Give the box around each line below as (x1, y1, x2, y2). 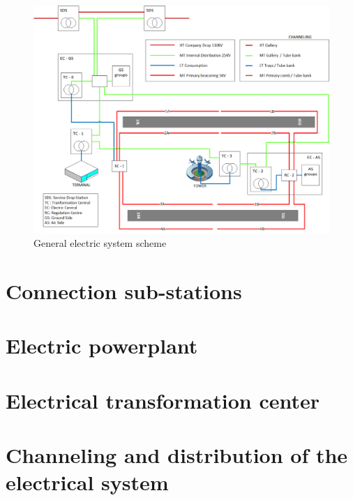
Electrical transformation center (6, 386, 320, 414)
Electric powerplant (6, 331, 198, 360)
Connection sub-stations (6, 277, 242, 305)
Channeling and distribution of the (6, 441, 348, 469)
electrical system (6, 468, 169, 497)
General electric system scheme (33, 236, 167, 250)
